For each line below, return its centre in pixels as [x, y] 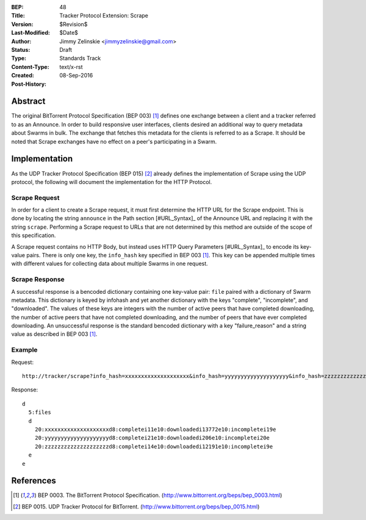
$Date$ [69, 33]
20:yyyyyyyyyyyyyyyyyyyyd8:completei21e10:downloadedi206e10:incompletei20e [152, 438]
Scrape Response [38, 279]
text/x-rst [71, 66]
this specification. [34, 235]
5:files [40, 412]
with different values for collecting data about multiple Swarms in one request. [110, 264]
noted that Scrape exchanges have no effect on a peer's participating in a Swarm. [114, 141]
